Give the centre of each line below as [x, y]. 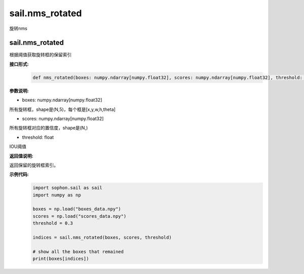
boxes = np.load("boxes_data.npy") [77, 209]
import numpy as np [57, 195]
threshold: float [38, 137]
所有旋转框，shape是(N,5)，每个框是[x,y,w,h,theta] [63, 109]
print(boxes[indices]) [61, 259]
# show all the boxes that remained [78, 251]
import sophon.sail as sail [67, 188]
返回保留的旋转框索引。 [34, 165]
